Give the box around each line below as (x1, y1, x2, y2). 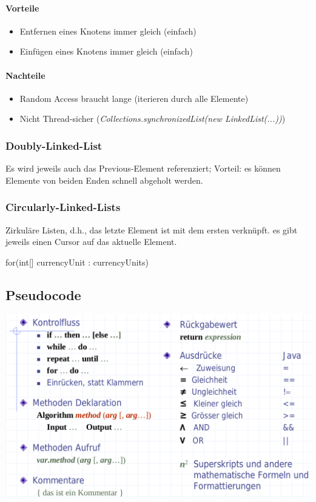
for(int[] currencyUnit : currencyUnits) (5, 255, 149, 268)
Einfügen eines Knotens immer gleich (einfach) (19, 45, 193, 58)
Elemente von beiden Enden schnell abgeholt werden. (5, 173, 203, 186)
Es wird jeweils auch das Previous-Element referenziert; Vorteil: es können (5, 162, 281, 175)
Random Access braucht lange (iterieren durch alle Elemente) (19, 92, 249, 104)
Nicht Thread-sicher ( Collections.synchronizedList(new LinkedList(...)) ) (19, 112, 286, 125)
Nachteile (5, 69, 45, 81)
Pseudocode (5, 285, 81, 304)
